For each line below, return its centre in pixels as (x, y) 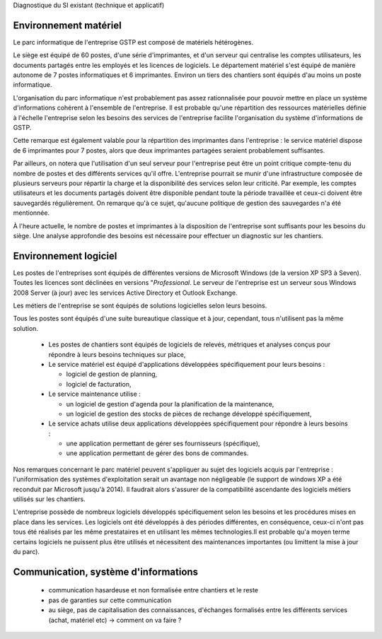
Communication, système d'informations (105, 571)
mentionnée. (31, 213)
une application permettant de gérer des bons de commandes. (157, 453)
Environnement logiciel (65, 256)
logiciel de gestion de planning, (112, 374)
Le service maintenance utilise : (94, 394)
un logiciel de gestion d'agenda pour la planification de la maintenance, (170, 404)
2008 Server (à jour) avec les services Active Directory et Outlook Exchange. (125, 293)
